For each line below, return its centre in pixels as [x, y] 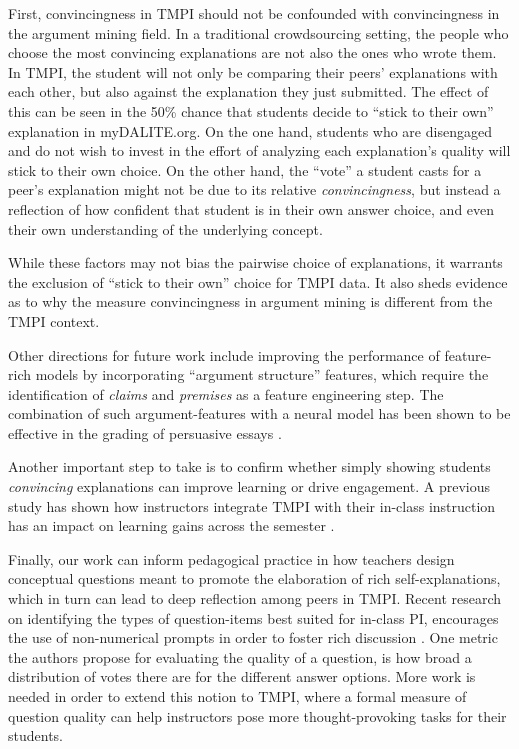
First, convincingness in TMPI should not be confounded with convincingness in [254, 13]
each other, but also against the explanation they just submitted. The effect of [248, 91]
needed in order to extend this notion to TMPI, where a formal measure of [237, 696]
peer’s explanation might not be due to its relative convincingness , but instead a [254, 189]
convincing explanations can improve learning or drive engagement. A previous [249, 486]
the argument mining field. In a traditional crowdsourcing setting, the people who [258, 32]
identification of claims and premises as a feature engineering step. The [226, 393]
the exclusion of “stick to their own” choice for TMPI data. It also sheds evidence [258, 281]
